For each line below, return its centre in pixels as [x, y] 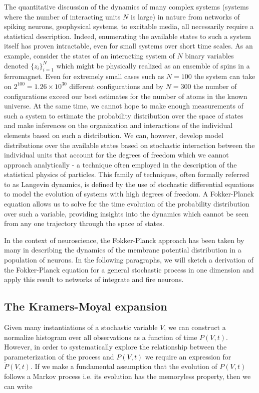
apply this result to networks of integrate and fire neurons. [94, 279]
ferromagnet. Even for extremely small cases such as [84, 76]
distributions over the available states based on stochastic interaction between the [129, 145]
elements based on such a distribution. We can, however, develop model [114, 135]
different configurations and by [116, 86]
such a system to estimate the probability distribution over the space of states [124, 115]
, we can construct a [195, 327]
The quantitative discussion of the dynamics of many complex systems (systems [126, 6]
